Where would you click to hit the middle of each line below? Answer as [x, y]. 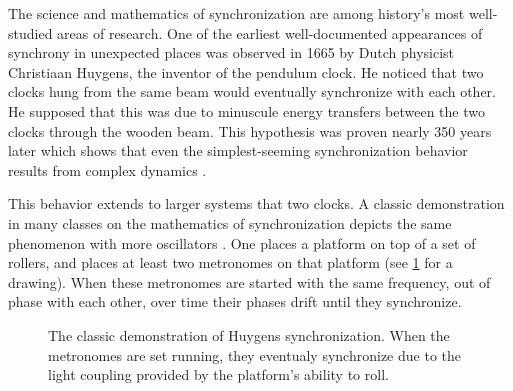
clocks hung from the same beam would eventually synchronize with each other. [252, 91]
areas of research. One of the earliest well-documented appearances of [270, 32]
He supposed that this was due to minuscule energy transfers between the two [246, 110]
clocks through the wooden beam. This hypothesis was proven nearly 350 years [250, 130]
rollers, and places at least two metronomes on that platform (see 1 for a [230, 262]
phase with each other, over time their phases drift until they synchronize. [235, 301]
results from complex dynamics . [107, 169]
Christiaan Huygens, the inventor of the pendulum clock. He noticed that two [246, 71]
